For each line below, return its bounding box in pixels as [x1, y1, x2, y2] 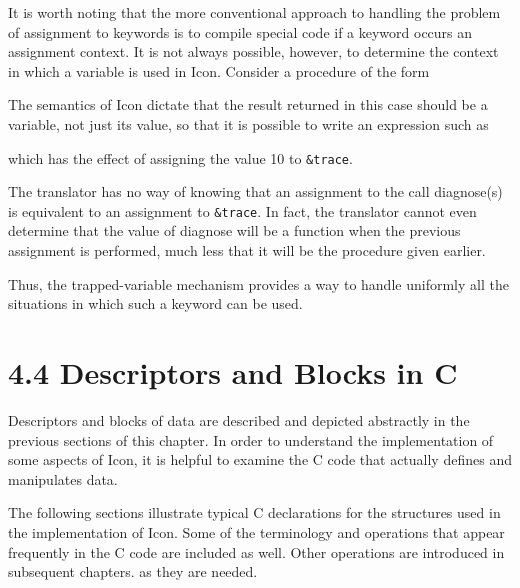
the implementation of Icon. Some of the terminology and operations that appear [8, 521, 505, 542]
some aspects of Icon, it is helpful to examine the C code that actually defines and [8, 449, 512, 470]
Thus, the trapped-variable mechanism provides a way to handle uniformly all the [8, 273, 509, 294]
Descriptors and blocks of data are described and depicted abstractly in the [8, 409, 470, 430]
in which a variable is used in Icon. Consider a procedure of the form [8, 60, 430, 81]
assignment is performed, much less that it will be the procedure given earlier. [8, 240, 486, 261]
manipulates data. [8, 468, 118, 489]
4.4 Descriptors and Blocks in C [8, 352, 458, 393]
